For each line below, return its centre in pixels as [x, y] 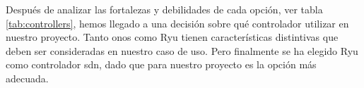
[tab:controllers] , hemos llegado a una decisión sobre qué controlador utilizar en [177, 23]
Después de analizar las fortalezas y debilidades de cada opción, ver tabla [164, 9]
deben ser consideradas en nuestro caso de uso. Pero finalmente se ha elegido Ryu [182, 50]
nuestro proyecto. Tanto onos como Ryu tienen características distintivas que [172, 37]
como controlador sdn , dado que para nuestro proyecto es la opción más [161, 64]
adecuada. [27, 78]
